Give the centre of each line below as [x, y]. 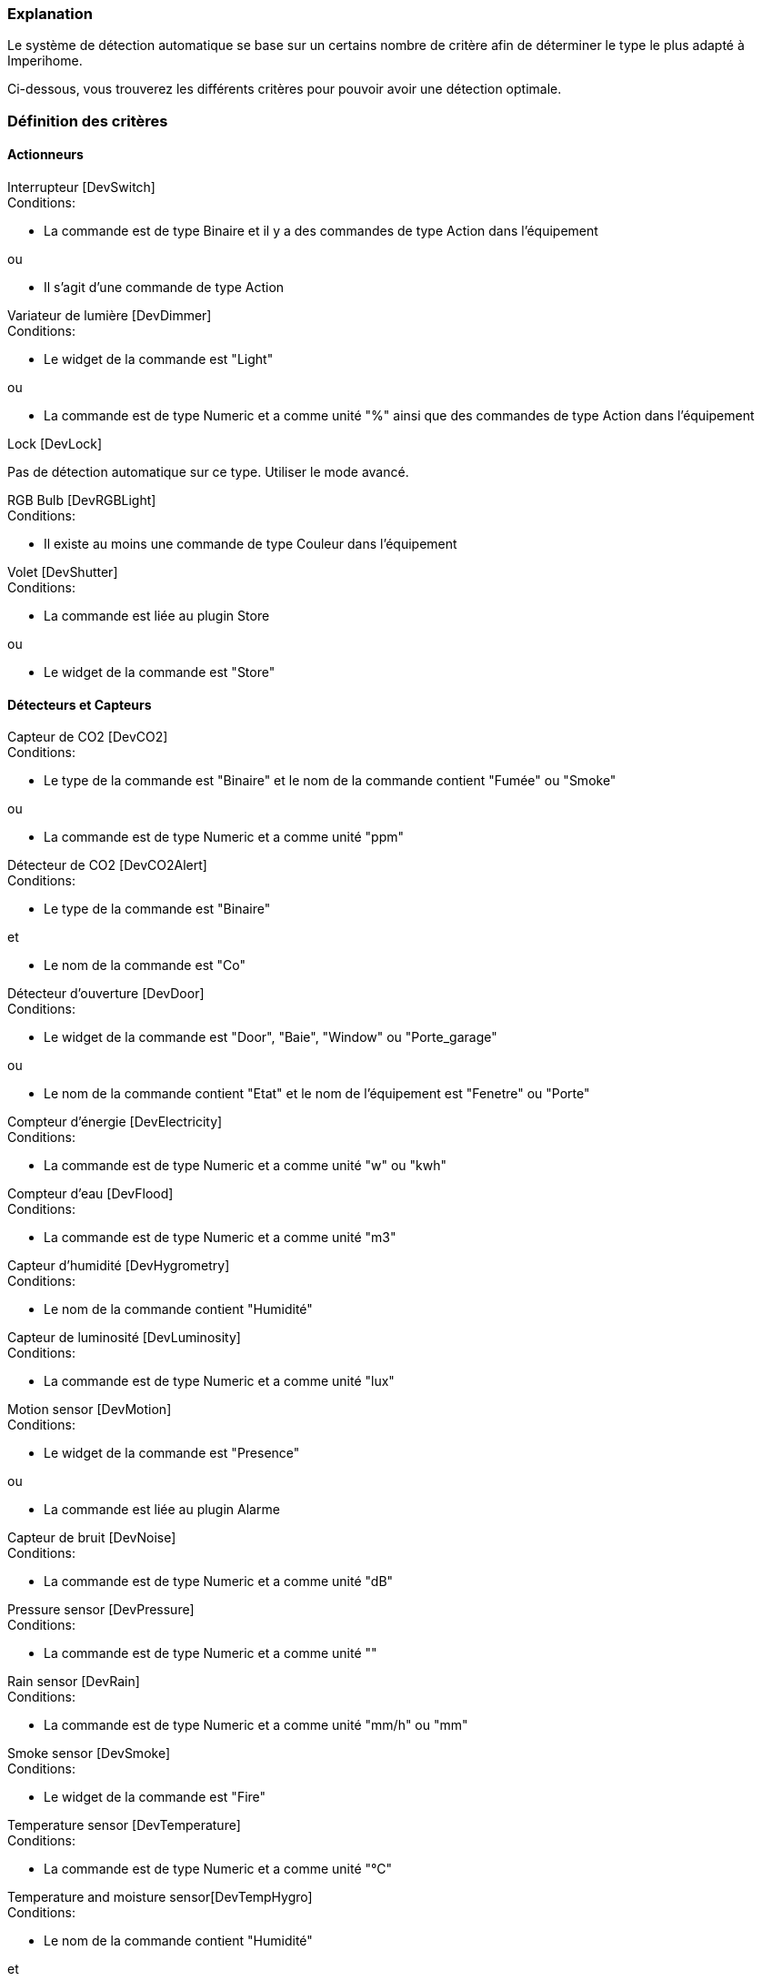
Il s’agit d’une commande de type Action [164, 287]
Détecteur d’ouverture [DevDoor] [106, 994]
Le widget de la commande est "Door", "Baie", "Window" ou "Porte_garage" [271, 1037]
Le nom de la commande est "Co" [145, 965]
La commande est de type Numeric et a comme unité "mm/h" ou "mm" [256, 1725]
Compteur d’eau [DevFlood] [90, 1194]
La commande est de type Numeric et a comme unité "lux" [219, 1381]
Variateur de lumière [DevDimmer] [110, 315]
